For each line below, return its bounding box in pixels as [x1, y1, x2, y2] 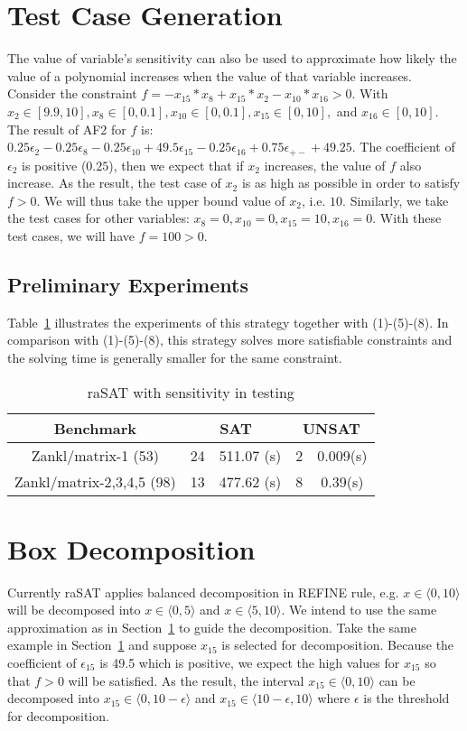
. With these [372, 208, 442, 227]
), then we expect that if [108, 155, 244, 174]
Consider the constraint [7, 84, 137, 103]
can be [378, 671, 416, 689]
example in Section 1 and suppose [7, 635, 197, 654]
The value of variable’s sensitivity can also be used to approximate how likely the [7, 49, 457, 68]
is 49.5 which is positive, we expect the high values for [99, 653, 400, 671]
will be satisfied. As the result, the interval [68, 671, 304, 689]
